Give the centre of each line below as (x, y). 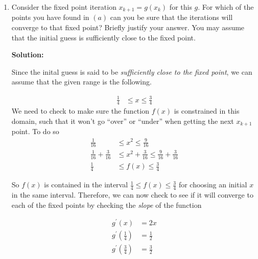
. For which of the (226, 7)
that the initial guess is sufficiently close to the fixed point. (103, 37)
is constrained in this (207, 111)
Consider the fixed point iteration (64, 7)
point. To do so (35, 131)
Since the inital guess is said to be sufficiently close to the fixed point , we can (132, 71)
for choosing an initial (213, 185)
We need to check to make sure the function (80, 111)
